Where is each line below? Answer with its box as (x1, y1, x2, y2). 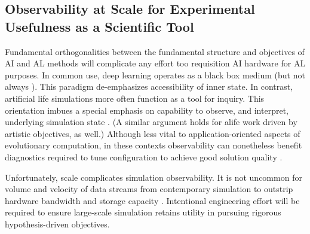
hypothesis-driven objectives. (5, 217, 110, 230)
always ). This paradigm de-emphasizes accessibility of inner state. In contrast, (5, 80, 293, 93)
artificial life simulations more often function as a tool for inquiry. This (5, 92, 265, 104)
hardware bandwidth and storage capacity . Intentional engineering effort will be (5, 194, 300, 206)
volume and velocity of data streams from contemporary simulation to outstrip (5, 183, 293, 195)
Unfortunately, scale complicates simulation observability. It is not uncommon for (5, 171, 302, 183)
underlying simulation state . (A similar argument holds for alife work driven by (5, 116, 297, 128)
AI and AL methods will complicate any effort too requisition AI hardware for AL (5, 57, 306, 69)
